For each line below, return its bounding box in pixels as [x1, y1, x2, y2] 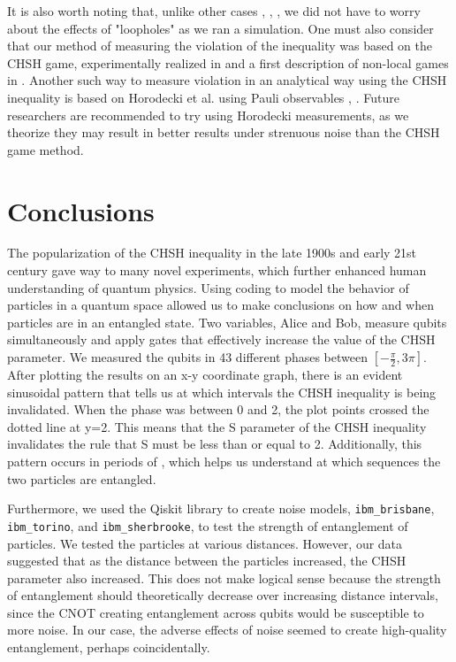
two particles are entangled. [7, 469, 156, 488]
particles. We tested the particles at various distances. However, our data [7, 534, 403, 552]
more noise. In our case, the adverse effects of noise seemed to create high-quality [7, 620, 447, 639]
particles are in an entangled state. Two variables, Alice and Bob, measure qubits [7, 312, 447, 331]
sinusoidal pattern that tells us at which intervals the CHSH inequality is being [7, 382, 437, 401]
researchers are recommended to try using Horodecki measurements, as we [7, 105, 409, 124]
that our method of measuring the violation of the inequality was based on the [7, 36, 432, 55]
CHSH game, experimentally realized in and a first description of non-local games [7, 53, 449, 72]
